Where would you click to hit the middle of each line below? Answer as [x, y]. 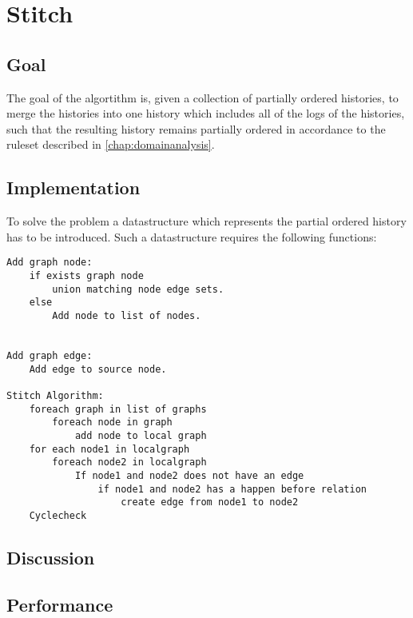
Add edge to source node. [98, 369]
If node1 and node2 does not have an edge [189, 475]
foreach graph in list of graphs [118, 409]
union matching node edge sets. [138, 289]
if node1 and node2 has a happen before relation [232, 489]
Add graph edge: [50, 355]
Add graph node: [50, 263]
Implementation [73, 187]
